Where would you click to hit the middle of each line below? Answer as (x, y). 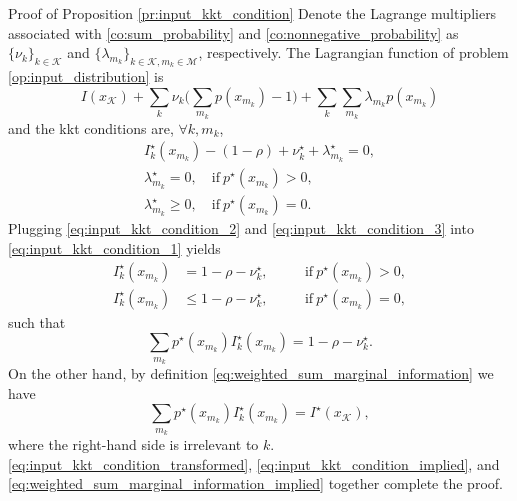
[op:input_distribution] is (86, 76)
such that (37, 321)
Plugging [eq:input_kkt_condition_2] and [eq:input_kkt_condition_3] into (241, 228)
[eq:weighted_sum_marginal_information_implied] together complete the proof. (255, 483)
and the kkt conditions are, (91, 127)
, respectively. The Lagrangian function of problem (353, 52)
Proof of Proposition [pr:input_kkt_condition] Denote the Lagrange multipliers (252, 13)
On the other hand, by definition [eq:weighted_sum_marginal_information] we (251, 373)
